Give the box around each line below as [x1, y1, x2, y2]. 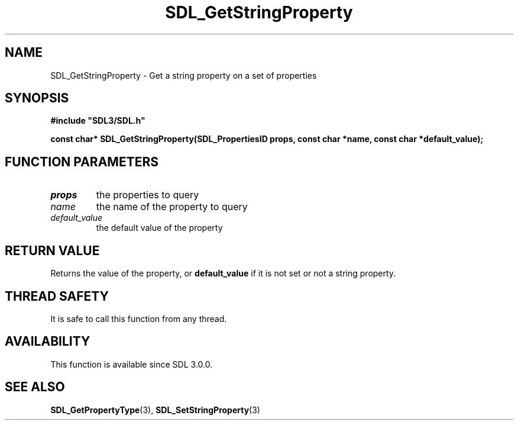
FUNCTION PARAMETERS [5, 154, 158, 169]
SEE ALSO [5, 379, 65, 395]
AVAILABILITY [5, 334, 90, 349]
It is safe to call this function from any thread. [50, 313, 227, 324]
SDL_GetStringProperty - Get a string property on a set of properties [50, 70, 317, 81]
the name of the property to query [96, 201, 248, 213]
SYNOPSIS [5, 91, 69, 106]
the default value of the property [96, 223, 223, 233]
